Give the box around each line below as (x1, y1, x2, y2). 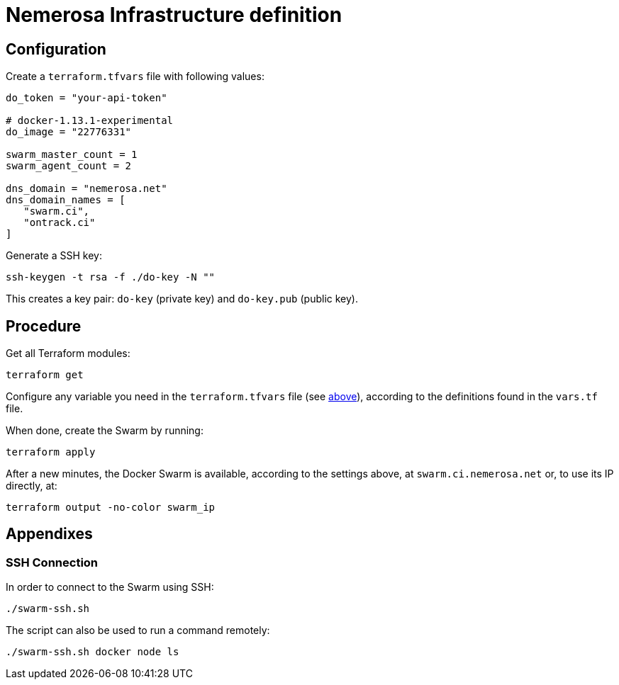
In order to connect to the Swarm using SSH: (6, 581, 214, 594)
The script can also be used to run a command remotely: (6, 624, 270, 637)
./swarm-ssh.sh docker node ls (6, 646, 179, 658)
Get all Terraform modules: (6, 347, 130, 360)
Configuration (6, 40, 106, 58)
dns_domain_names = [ (6, 194, 126, 206)
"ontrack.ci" (23, 217, 96, 229)
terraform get (6, 369, 84, 381)
